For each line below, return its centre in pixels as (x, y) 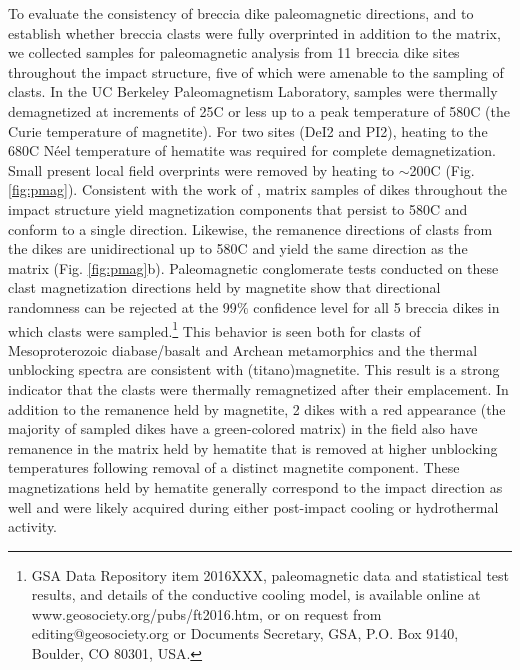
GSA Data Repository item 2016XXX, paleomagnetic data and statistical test (270, 574)
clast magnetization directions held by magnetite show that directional (224, 287)
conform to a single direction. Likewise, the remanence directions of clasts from (250, 228)
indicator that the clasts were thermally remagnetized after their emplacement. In (258, 388)
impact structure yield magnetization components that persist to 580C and (238, 208)
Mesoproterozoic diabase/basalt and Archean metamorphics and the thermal (243, 349)
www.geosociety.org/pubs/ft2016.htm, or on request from (206, 613)
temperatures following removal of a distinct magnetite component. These (234, 467)
